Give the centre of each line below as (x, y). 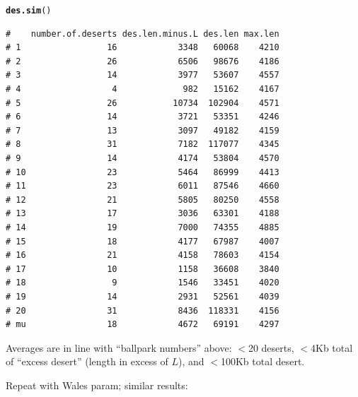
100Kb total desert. (262, 361)
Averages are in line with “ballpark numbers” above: (119, 347)
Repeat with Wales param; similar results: (97, 385)
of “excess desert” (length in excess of (87, 361)
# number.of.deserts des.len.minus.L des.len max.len (143, 34)
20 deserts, (271, 347)
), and (191, 361)
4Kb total (331, 347)
